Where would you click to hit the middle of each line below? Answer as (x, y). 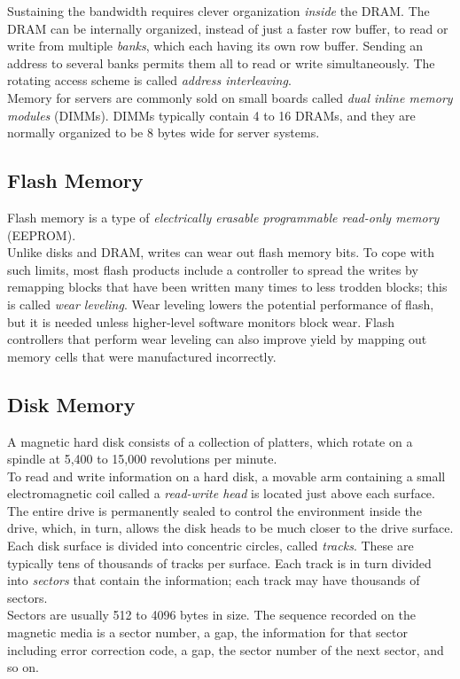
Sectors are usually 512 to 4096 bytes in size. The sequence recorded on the (211, 615)
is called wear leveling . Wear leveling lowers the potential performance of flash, (221, 304)
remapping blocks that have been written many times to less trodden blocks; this (227, 287)
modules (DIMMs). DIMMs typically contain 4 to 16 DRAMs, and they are (211, 115)
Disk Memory (71, 404)
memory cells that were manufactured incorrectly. (142, 356)
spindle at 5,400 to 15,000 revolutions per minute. (142, 459)
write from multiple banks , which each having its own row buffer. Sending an (215, 46)
